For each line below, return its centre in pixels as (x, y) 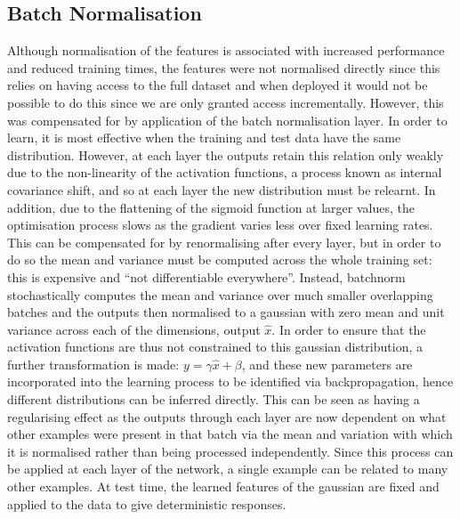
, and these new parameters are (327, 364)
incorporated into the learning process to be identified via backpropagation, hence (230, 381)
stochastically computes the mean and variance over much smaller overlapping (220, 294)
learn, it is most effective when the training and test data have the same (204, 138)
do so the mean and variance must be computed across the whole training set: (220, 259)
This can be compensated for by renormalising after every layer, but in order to (224, 242)
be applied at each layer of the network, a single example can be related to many (228, 469)
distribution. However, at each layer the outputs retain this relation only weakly (226, 154)
